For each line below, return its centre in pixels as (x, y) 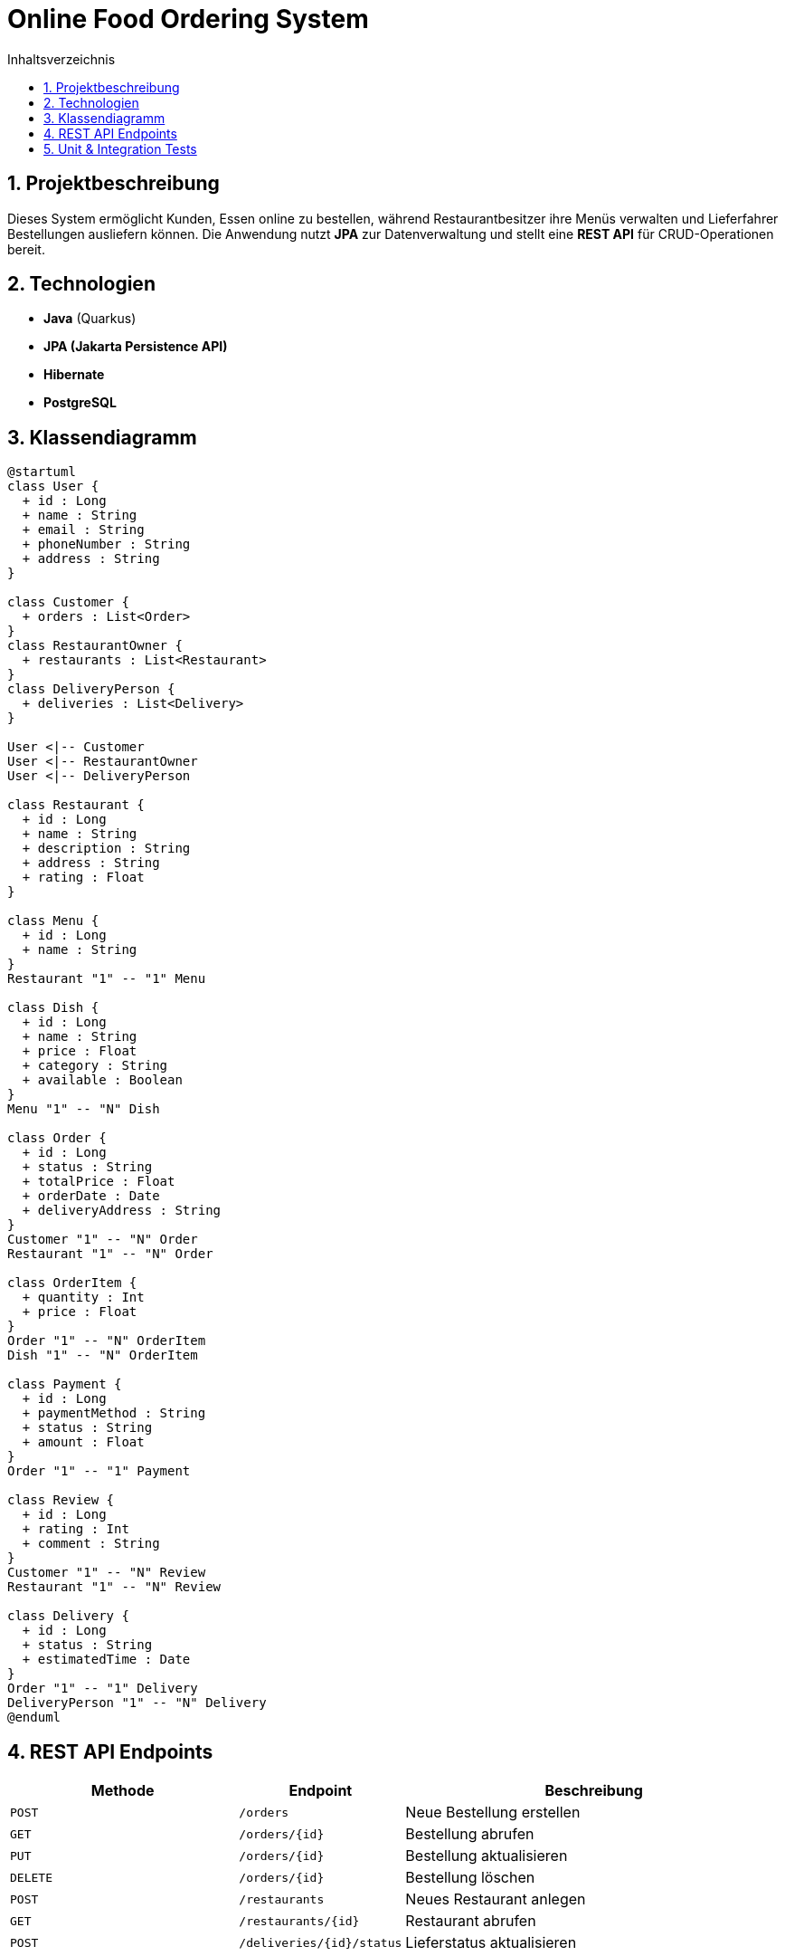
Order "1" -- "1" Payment (99, 1471)
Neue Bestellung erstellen (493, 1813)
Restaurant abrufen (471, 1921)
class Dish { (53, 1008)
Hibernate (74, 375)
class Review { (61, 1500)
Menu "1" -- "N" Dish (84, 1109)
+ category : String (95, 1066)
